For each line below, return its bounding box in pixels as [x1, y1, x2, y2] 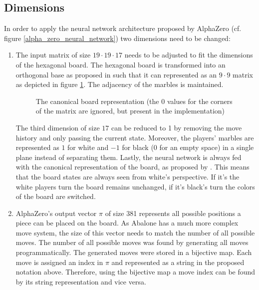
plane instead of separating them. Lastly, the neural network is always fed [15, 151, 242, 162]
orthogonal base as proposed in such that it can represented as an [15, 69, 217, 79]
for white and [67, 142, 109, 152]
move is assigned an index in [15, 256, 103, 267]
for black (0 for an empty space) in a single [122, 142, 254, 152]
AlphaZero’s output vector [15, 207, 97, 218]
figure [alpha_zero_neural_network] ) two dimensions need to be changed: [4, 32, 231, 43]
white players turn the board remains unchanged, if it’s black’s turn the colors [15, 181, 255, 191]
